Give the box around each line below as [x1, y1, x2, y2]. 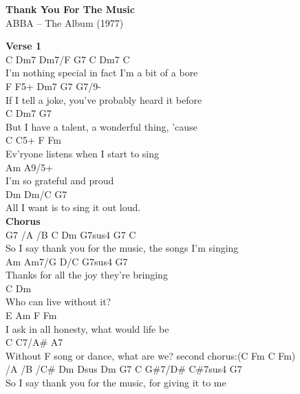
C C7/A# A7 [6, 335, 63, 349]
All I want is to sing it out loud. [6, 200, 141, 215]
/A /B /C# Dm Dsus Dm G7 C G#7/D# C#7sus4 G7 [6, 362, 242, 376]
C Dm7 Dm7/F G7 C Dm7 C [6, 52, 130, 66]
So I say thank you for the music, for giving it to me [6, 375, 226, 390]
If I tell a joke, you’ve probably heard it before [6, 92, 202, 107]
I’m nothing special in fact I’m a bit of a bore [6, 65, 198, 80]
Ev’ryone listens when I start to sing [6, 146, 160, 160]
